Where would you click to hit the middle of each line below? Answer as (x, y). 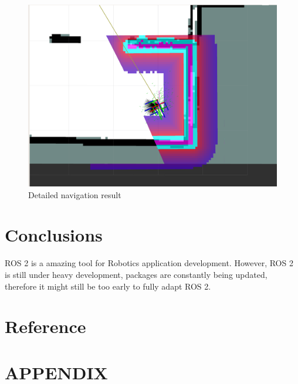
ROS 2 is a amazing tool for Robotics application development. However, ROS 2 (149, 263)
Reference (45, 326)
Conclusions (54, 235)
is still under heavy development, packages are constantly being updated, (136, 274)
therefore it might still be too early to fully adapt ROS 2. (108, 286)
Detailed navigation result (75, 194)
